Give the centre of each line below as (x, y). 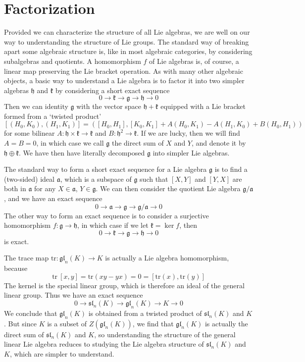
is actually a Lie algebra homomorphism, (167, 258)
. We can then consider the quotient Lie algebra (168, 188)
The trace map (26, 258)
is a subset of (67, 323)
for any (45, 188)
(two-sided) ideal (29, 179)
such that (154, 179)
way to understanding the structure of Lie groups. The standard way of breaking (127, 41)
